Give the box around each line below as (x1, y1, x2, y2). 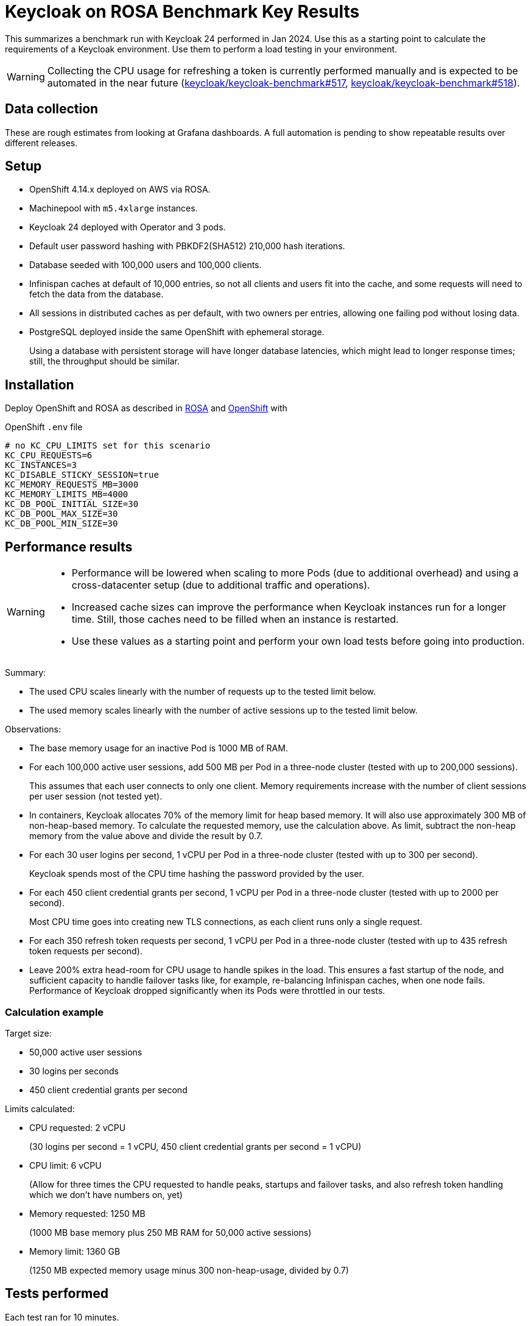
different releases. (5, 137, 78, 148)
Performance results (5, 539, 133, 555)
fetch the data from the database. (29, 289, 164, 300)
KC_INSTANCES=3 (5, 460, 77, 470)
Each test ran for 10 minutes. (5, 1311, 119, 1322)
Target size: (5, 1027, 52, 1038)
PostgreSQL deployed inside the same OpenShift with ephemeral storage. (29, 327, 325, 338)
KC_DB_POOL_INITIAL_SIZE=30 (5, 499, 139, 509)
